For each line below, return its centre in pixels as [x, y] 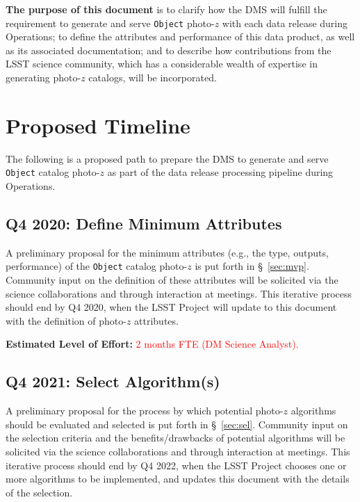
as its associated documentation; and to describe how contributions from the [169, 50]
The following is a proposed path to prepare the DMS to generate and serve [167, 158]
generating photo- [43, 78]
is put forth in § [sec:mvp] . [252, 266]
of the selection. [39, 492]
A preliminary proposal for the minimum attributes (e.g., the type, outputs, [167, 252]
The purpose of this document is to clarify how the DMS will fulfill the [166, 9]
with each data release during [285, 23]
